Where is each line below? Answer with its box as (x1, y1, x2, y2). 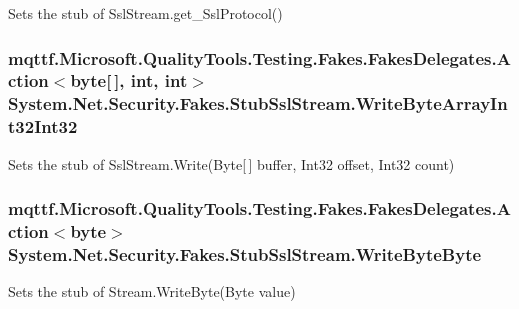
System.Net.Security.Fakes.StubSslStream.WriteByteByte (8, 241, 482, 266)
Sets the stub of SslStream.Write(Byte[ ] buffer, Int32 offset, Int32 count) (8, 153, 455, 174)
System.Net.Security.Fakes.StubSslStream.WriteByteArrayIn (8, 91, 508, 116)
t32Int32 (8, 114, 78, 139)
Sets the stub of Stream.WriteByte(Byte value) (8, 281, 296, 302)
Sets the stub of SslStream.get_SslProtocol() (8, 3, 283, 23)
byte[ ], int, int (70, 68, 188, 93)
